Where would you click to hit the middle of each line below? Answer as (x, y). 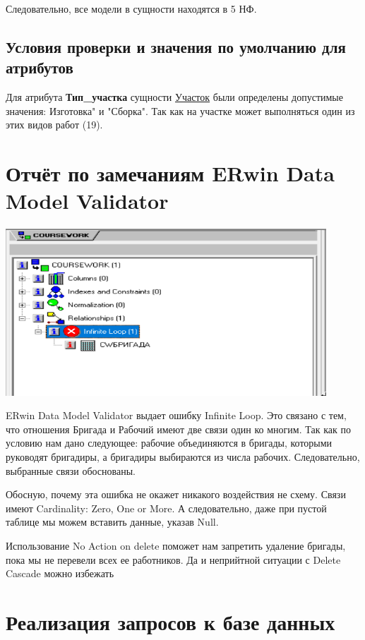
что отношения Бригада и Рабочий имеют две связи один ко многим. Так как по (178, 429)
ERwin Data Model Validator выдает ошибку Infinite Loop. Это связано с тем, (176, 415)
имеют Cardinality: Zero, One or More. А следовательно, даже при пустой (166, 508)
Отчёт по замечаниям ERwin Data (170, 173)
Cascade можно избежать (60, 573)
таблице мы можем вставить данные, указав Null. (112, 522)
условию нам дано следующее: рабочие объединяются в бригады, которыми (169, 443)
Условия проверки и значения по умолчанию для (176, 46)
